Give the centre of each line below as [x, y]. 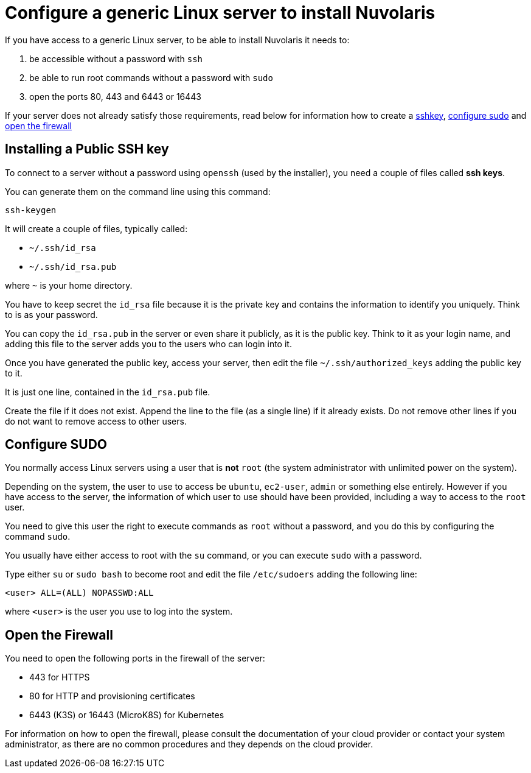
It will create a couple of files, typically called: [96, 228]
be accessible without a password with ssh [116, 58]
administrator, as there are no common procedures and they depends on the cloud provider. [189, 744]
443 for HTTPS [60, 677]
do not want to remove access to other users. [96, 421]
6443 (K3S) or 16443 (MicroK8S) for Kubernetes [127, 715]
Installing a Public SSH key [87, 149]
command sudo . [38, 537]
